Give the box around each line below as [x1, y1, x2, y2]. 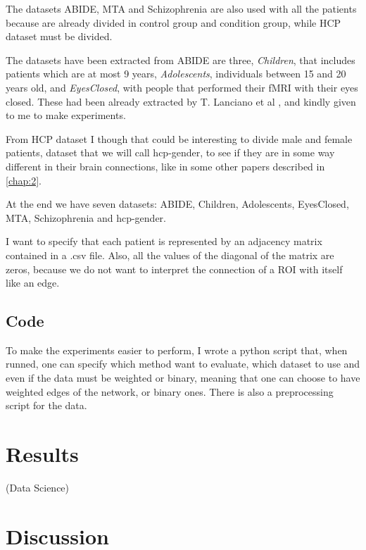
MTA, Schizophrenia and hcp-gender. [6, 210, 167, 225]
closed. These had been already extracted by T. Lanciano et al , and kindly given [6, 94, 356, 108]
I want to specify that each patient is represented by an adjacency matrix [6, 234, 322, 249]
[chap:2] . [6, 173, 42, 187]
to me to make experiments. [6, 108, 126, 123]
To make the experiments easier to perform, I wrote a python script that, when [6, 342, 348, 357]
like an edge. [6, 275, 60, 290]
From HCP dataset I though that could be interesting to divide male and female [6, 131, 353, 146]
